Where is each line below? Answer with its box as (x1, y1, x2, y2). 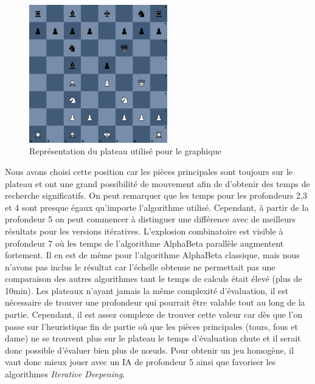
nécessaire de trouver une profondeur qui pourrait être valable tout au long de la (5, 296, 305, 309)
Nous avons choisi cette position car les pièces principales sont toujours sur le (5, 165, 292, 177)
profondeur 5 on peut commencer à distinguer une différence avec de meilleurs (5, 213, 296, 225)
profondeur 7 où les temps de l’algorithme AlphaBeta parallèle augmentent (5, 236, 284, 249)
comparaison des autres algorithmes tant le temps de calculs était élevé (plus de (5, 272, 302, 285)
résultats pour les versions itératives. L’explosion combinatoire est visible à (5, 224, 283, 237)
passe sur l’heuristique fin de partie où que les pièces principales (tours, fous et (5, 320, 298, 332)
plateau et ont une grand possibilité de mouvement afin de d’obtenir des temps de (5, 177, 310, 190)
